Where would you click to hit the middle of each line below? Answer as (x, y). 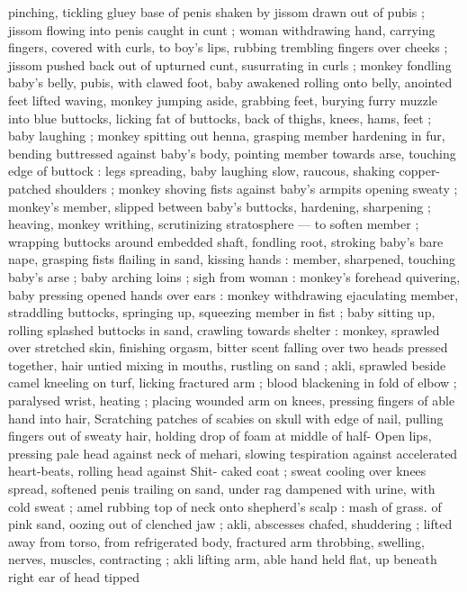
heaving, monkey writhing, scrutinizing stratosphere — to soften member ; (214, 224)
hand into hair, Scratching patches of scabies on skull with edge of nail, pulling (226, 418)
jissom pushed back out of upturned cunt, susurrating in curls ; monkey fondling (230, 64)
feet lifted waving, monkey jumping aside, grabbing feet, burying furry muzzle (223, 100)
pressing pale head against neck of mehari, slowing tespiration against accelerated (233, 453)
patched (30, 188)
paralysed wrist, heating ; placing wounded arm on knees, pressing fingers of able (232, 401)
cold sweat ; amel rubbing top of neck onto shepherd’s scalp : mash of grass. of (225, 506)
